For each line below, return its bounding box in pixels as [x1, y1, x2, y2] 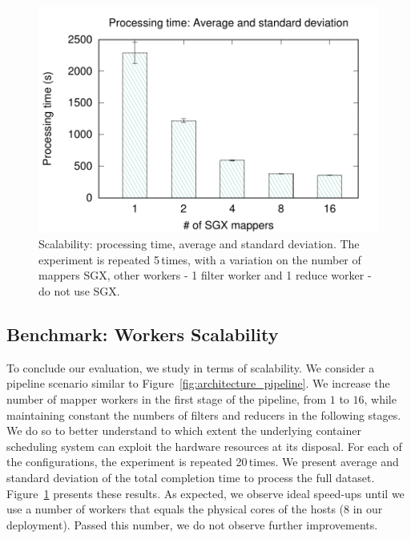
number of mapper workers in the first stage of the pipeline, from [6, 391, 327, 408]
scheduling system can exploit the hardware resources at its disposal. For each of [6, 437, 402, 454]
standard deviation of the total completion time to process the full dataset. [6, 469, 375, 485]
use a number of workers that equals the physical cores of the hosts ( [6, 501, 345, 517]
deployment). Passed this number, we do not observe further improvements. [6, 516, 378, 533]
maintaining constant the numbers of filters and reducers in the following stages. [6, 406, 401, 423]
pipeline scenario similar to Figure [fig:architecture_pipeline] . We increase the [6, 375, 390, 392]
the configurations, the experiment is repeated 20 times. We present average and [6, 453, 399, 470]
